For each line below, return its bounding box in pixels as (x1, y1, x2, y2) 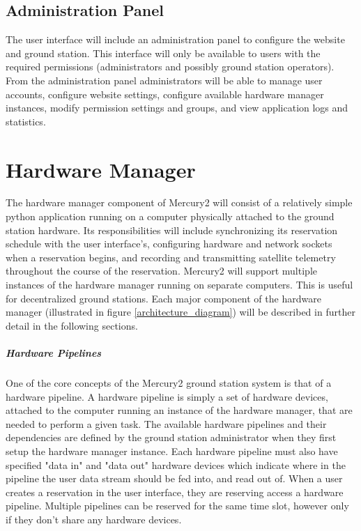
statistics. (6, 114, 46, 128)
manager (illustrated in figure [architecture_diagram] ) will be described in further (6, 305, 355, 319)
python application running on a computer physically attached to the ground (6, 209, 335, 224)
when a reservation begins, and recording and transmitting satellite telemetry (6, 249, 336, 264)
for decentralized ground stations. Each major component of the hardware (6, 291, 321, 305)
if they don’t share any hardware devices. (6, 511, 182, 526)
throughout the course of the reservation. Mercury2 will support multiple (6, 263, 317, 278)
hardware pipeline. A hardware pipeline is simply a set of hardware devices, (6, 389, 328, 403)
